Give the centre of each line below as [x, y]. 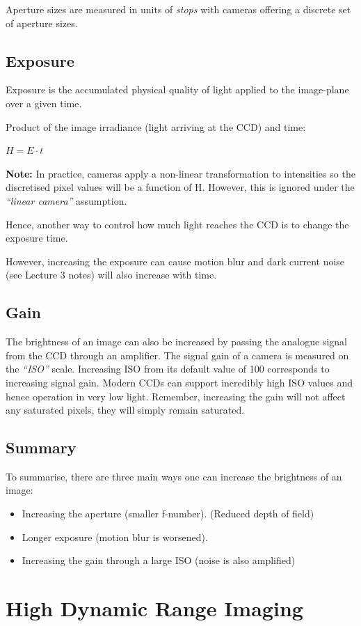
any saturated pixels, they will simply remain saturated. [125, 410]
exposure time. [37, 238]
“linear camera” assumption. [66, 200]
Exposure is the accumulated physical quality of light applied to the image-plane [177, 89]
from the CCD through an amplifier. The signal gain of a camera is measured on [177, 355]
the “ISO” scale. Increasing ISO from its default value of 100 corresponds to [168, 369]
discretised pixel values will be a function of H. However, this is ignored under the [180, 187]
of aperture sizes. [42, 23]
